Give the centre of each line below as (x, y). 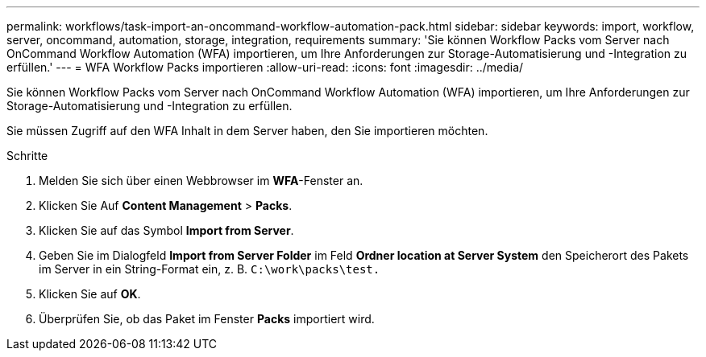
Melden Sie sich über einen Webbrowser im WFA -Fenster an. (201, 181)
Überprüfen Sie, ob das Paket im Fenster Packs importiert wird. (207, 319)
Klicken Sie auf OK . (90, 294)
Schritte (27, 156)
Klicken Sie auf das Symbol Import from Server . (166, 230)
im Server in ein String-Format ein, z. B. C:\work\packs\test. (210, 269)
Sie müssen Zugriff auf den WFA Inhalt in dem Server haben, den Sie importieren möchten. (247, 131)
